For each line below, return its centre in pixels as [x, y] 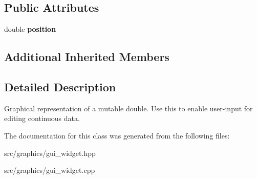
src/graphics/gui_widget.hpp [50, 153]
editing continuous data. [42, 118]
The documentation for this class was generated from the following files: [117, 135]
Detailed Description [60, 86]
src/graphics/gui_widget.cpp [50, 170]
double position [30, 29]
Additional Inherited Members [87, 57]
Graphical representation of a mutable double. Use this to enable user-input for [128, 108]
